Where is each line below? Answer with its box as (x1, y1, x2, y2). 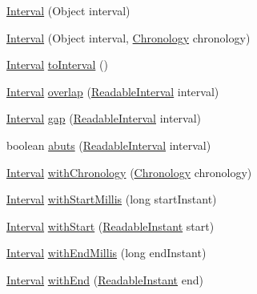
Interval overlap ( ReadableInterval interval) (6, 83, 219, 99)
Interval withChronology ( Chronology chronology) (6, 163, 252, 180)
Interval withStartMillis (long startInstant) (6, 191, 217, 207)
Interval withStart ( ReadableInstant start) (6, 217, 215, 234)
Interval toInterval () (6, 56, 108, 73)
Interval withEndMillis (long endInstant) (6, 244, 207, 261)
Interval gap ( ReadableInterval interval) (6, 110, 202, 127)
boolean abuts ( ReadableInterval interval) (6, 136, 211, 153)
